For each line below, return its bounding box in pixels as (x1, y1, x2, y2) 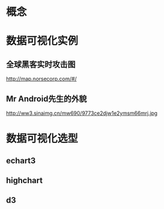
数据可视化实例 (6, 35, 78, 47)
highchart (6, 175, 43, 185)
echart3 (6, 156, 36, 166)
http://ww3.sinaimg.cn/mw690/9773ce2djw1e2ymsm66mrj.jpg (6, 109, 158, 117)
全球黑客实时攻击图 (6, 59, 76, 69)
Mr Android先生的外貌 (6, 94, 87, 104)
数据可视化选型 (6, 132, 78, 145)
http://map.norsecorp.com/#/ (6, 76, 77, 83)
